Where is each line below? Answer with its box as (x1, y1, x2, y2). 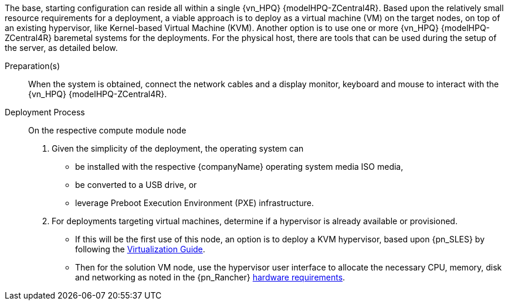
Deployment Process (5, 107, 85, 117)
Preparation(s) (5, 61, 60, 71)
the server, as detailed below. (5, 43, 118, 53)
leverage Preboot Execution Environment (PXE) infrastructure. (75, 198, 314, 208)
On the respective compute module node (28, 125, 187, 135)
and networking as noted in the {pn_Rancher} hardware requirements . (75, 272, 346, 282)
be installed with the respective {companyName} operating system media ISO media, (75, 162, 404, 172)
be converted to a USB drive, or (75, 180, 197, 190)
